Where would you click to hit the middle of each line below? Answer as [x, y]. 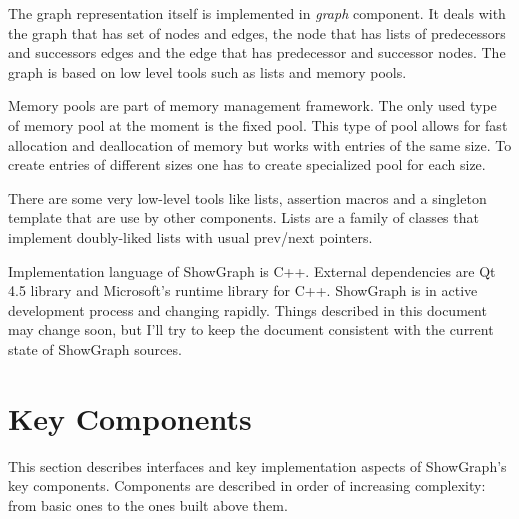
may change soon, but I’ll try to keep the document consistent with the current [251, 329]
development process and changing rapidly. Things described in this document [247, 309]
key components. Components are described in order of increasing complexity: [247, 485]
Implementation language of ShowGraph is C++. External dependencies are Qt [252, 270]
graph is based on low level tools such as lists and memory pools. [207, 71]
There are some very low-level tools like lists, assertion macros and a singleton [247, 197]
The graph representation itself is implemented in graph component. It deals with [257, 13]
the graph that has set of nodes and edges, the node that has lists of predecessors [257, 32]
